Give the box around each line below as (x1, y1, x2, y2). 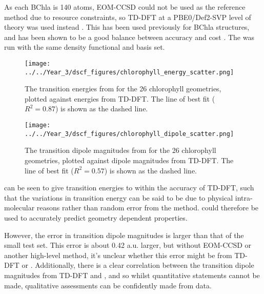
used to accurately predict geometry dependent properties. (4, 212, 188, 223)
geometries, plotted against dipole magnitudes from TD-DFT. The (25, 154, 234, 165)
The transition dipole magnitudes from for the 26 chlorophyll (25, 145, 216, 155)
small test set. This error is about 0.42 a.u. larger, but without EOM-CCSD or (4, 240, 252, 250)
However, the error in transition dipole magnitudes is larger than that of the (4, 229, 244, 240)
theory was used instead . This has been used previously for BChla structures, (4, 22, 250, 32)
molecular (4, 202, 35, 213)
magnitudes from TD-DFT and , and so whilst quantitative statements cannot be (4, 269, 260, 280)
